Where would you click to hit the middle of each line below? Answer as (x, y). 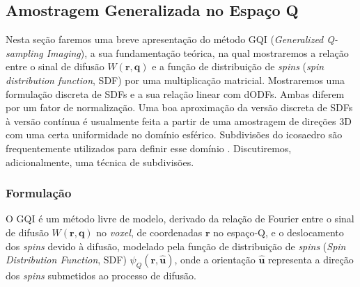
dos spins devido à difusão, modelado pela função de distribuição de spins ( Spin (176, 246)
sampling (24, 52)
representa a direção (311, 260)
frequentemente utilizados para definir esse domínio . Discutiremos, (149, 148)
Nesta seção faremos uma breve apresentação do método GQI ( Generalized (165, 39)
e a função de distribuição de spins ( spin (238, 66)
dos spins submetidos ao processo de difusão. (101, 275)
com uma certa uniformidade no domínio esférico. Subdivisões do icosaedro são (174, 134)
